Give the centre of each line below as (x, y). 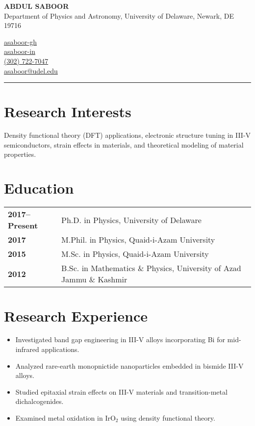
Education (39, 188)
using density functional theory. (168, 417)
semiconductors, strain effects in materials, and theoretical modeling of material (124, 144)
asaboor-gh (21, 41)
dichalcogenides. (39, 401)
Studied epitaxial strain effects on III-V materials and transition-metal (121, 391)
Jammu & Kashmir (94, 279)
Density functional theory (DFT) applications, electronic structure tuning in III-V (127, 135)
